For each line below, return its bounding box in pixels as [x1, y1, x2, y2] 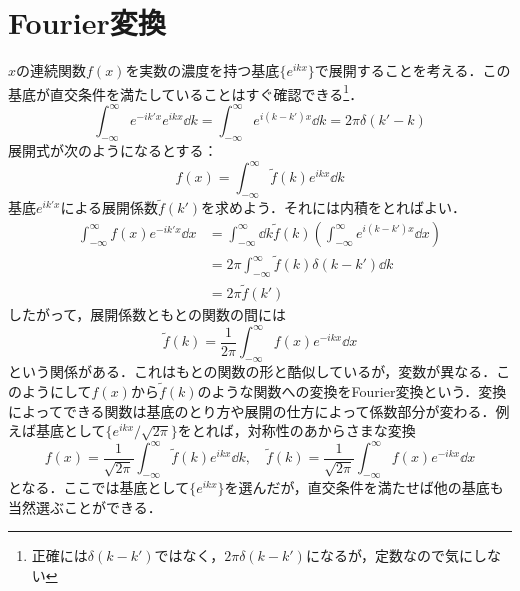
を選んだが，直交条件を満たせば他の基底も [224, 477, 504, 498]
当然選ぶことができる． [8, 496, 162, 517]
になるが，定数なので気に [305, 545, 474, 566]
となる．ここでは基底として [8, 477, 190, 498]
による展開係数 [60, 197, 159, 218]
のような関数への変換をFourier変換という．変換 [197, 381, 507, 401]
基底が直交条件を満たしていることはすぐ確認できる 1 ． [8, 80, 364, 104]
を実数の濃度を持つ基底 [125, 60, 280, 81]
